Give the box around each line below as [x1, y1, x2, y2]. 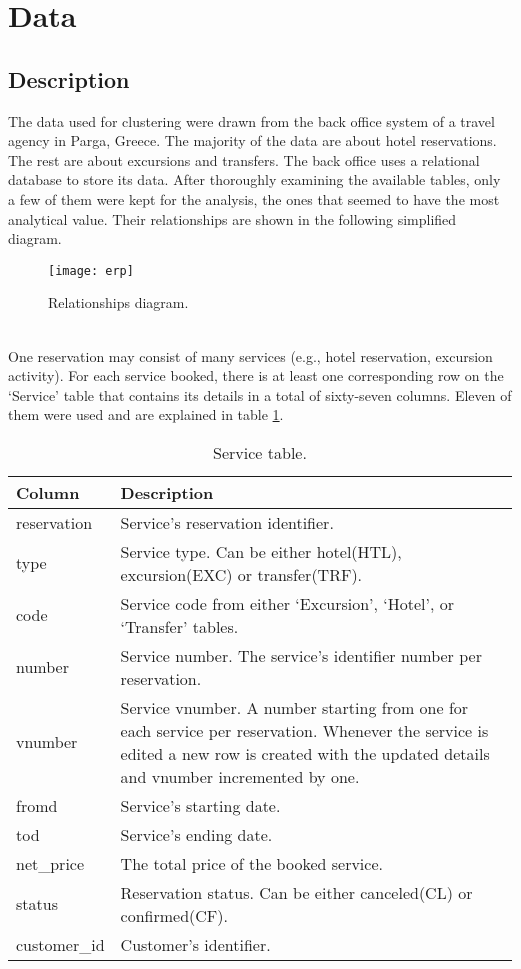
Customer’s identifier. [120, 932, 271, 956]
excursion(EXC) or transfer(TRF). [120, 562, 363, 586]
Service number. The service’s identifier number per [120, 643, 482, 667]
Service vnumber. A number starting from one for [120, 695, 469, 719]
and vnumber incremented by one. [120, 764, 360, 788]
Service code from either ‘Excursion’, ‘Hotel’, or [120, 591, 455, 615]
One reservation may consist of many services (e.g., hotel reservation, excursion [8, 345, 493, 366]
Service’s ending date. [120, 822, 273, 846]
